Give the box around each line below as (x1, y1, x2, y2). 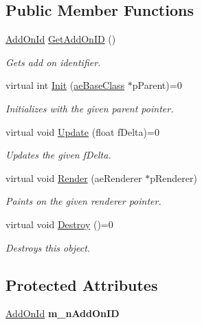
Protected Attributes (5, 274, 158, 295)
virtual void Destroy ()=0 (5, 216, 113, 231)
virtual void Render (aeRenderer (5, 170, 142, 185)
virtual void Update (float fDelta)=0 (5, 124, 159, 139)
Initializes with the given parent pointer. (5, 101, 174, 115)
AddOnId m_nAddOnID (5, 306, 120, 321)
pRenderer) (150, 170, 197, 185)
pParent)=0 (132, 78, 182, 92)
